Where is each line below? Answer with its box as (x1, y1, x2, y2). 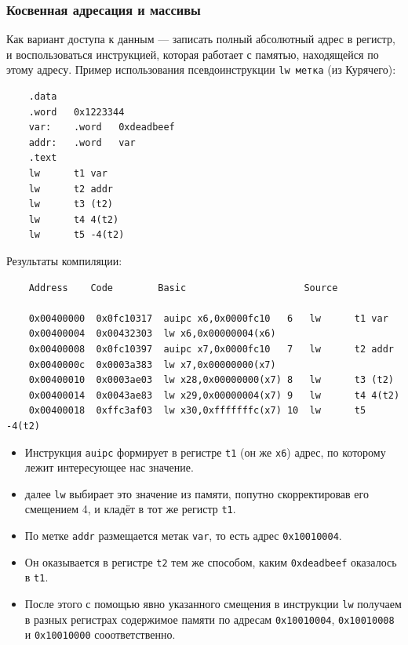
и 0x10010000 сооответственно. (24, 626, 176, 643)
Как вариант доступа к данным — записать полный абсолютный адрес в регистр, (6, 31, 395, 47)
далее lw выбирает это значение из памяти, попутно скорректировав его (24, 485, 369, 501)
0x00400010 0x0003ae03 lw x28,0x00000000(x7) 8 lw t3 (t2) (28, 374, 394, 386)
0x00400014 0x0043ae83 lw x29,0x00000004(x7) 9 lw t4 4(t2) (28, 389, 400, 401)
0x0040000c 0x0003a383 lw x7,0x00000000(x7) (28, 359, 276, 370)
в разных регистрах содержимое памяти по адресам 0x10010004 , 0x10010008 (24, 610, 395, 627)
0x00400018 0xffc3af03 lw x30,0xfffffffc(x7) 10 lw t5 (28, 405, 366, 417)
